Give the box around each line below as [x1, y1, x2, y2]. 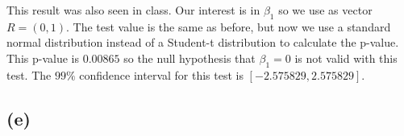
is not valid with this [294, 49, 398, 66]
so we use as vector [278, 2, 373, 18]
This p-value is [6, 49, 79, 66]
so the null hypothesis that [123, 49, 256, 66]
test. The [6, 66, 52, 83]
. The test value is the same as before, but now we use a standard [66, 18, 391, 35]
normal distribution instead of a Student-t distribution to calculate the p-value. [6, 34, 399, 51]
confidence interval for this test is [79, 66, 244, 83]
